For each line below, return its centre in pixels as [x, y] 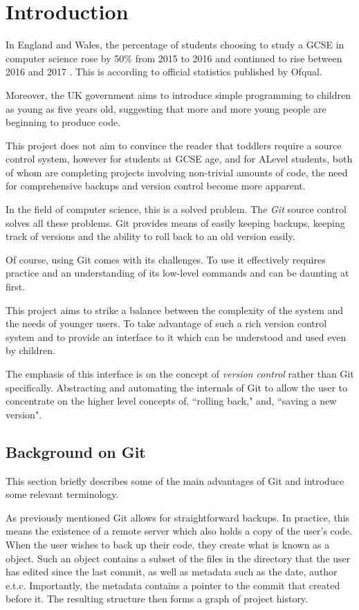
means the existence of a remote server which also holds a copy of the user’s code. [179, 531]
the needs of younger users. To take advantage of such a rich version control [166, 323]
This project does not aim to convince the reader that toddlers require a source [174, 145]
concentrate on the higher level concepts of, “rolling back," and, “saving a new [171, 401]
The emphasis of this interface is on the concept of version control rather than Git [180, 373]
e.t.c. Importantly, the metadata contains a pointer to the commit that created [173, 585]
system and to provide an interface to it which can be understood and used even [176, 336]
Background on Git [76, 451]
